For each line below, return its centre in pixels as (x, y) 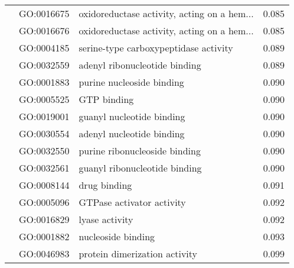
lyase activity (106, 219)
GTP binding (106, 99)
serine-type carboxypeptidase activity (156, 48)
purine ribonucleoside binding (140, 151)
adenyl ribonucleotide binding (140, 65)
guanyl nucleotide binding (132, 116)
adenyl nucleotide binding (132, 133)
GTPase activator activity (132, 202)
